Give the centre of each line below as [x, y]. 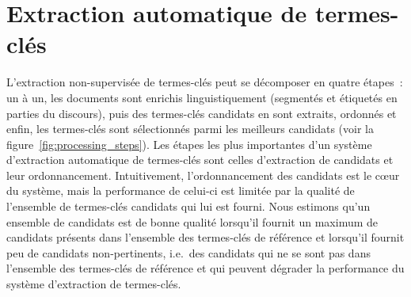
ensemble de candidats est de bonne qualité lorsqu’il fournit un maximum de [192, 221]
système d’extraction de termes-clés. [94, 284]
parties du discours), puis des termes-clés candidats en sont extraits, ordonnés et [202, 113]
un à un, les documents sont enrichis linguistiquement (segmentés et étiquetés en [202, 97]
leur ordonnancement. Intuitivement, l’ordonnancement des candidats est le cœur [203, 175]
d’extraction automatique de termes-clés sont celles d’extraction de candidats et [200, 160]
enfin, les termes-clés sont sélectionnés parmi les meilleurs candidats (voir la [190, 129]
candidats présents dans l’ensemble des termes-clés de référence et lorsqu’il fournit [205, 237]
